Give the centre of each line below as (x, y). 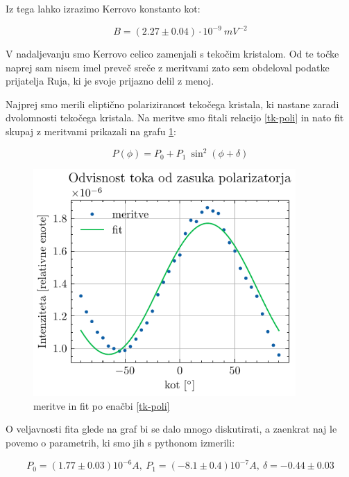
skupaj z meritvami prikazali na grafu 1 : (91, 131)
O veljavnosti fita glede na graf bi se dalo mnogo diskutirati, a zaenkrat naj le (171, 429)
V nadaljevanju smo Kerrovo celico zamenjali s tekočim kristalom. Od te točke (172, 54)
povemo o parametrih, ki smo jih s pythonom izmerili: (120, 442)
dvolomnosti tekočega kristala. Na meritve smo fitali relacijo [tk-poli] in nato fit (175, 118)
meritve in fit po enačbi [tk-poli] (102, 405)
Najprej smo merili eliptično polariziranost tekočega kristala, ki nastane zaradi (172, 104)
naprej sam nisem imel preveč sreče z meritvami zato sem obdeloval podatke (168, 67)
